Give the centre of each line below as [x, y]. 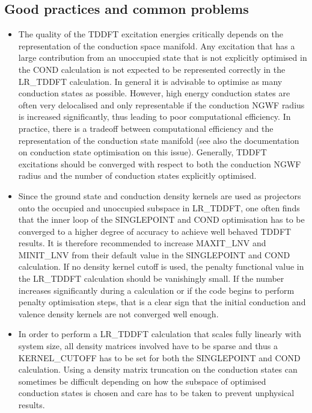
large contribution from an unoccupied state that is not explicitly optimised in [163, 57]
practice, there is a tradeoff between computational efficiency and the [146, 128]
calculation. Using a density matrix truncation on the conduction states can [158, 369]
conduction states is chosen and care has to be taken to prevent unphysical [156, 393]
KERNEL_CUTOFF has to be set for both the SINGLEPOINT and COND [159, 357]
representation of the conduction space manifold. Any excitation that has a [157, 45]
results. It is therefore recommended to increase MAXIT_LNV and [142, 243]
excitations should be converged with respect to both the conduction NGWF [160, 163]
